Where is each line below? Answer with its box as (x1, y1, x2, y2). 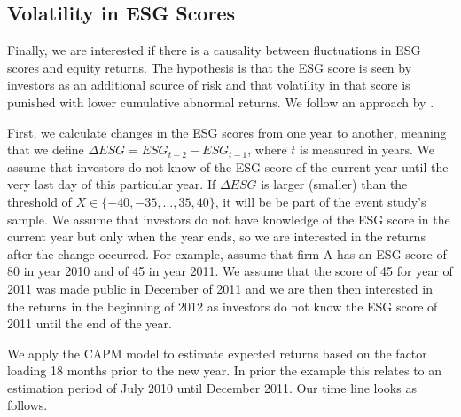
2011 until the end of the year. (7, 314, 172, 333)
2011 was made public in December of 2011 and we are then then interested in (7, 279, 433, 297)
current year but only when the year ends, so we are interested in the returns (7, 227, 426, 246)
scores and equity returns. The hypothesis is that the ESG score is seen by (7, 58, 412, 76)
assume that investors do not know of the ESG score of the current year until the (7, 157, 449, 176)
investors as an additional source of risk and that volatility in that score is (7, 75, 410, 94)
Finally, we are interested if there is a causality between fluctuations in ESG (7, 41, 421, 59)
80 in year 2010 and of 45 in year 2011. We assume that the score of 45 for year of (7, 262, 453, 280)
